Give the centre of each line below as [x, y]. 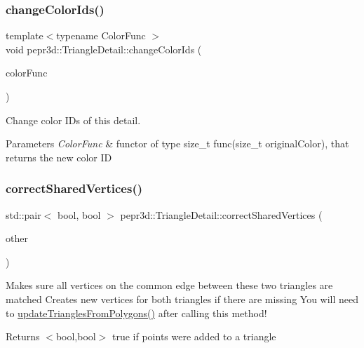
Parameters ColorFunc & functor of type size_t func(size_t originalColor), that [177, 143]
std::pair [23, 214]
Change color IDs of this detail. [73, 120]
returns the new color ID [59, 157]
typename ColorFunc [101, 35]
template [25, 35]
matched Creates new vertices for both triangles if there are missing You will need [182, 299]
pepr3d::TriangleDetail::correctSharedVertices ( [221, 214]
